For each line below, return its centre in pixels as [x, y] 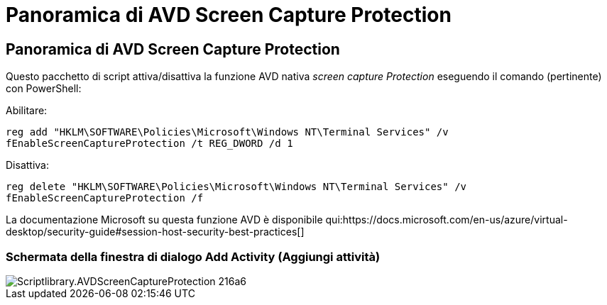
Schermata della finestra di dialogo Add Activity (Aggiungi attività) [193, 256]
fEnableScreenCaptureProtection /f [105, 198]
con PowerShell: [44, 89]
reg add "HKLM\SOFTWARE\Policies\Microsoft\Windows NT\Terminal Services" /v [227, 132]
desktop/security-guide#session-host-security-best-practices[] [155, 232]
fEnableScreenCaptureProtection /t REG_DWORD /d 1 [149, 144]
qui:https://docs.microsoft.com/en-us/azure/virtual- [447, 220]
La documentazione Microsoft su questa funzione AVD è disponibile [164, 220]
